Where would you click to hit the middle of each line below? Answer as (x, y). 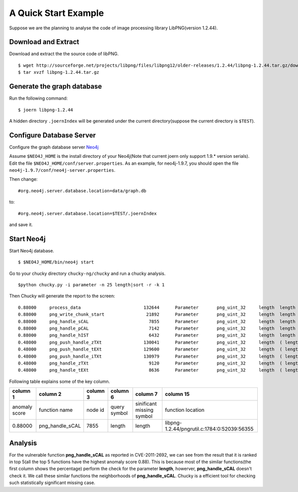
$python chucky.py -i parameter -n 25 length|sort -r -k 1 (91, 285)
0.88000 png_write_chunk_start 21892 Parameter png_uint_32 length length (157, 314)
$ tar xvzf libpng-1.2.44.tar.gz (59, 72)
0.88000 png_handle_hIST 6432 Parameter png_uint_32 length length (157, 335)
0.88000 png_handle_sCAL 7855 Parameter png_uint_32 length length (157, 321)
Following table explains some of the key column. (60, 381)
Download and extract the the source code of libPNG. (64, 54)
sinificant (146, 404)
